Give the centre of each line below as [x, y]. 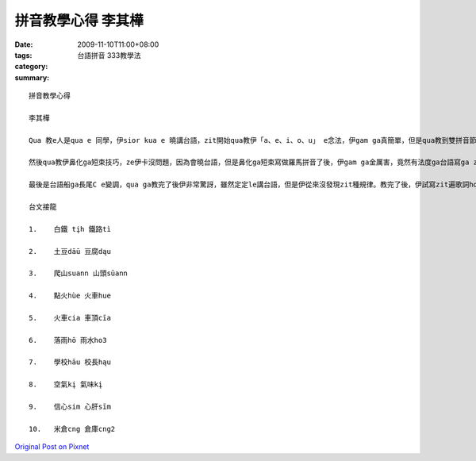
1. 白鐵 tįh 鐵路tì [70, 229]
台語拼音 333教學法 [109, 55]
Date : [24, 44]
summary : [32, 77]
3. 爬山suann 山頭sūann [79, 273]
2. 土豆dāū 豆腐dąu [70, 251]
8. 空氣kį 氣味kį [66, 384]
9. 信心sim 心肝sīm [70, 407]
